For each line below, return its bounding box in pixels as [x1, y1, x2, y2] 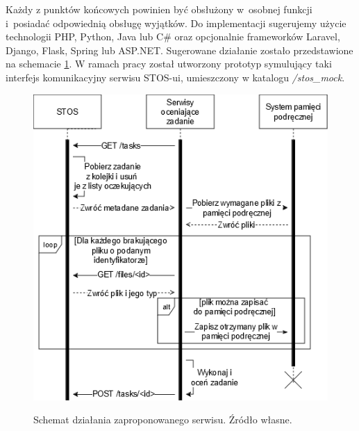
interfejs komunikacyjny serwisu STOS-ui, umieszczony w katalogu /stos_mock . [6, 70, 345, 84]
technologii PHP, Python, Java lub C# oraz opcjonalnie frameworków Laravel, [6, 29, 340, 44]
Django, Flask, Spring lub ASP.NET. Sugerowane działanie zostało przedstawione [6, 42, 353, 57]
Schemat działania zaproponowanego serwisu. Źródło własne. [33, 412, 292, 427]
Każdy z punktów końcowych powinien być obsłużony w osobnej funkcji [6, 2, 312, 16]
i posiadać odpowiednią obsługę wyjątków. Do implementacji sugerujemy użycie [6, 15, 347, 30]
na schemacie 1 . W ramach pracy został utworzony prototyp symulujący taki [6, 56, 332, 71]
